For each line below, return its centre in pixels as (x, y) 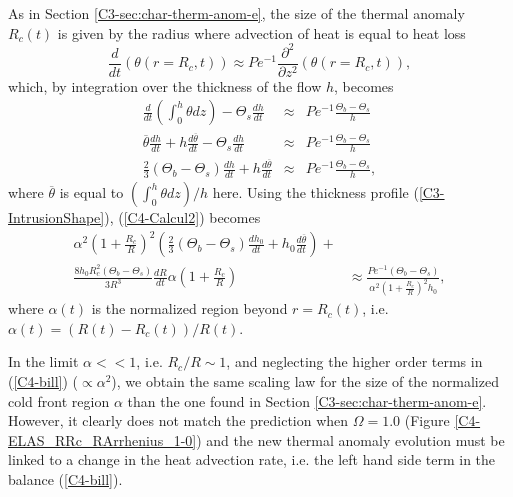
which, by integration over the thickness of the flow (165, 85)
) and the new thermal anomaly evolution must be (350, 439)
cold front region (59, 400)
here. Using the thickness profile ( (315, 192)
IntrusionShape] (56, 217)
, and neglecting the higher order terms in (354, 361)
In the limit (43, 361)
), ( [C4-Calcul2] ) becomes (182, 217)
